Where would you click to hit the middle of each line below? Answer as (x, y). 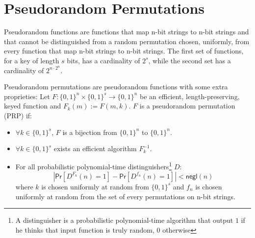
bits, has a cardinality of (103, 60)
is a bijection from (90, 132)
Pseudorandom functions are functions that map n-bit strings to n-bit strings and (127, 32)
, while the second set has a (190, 60)
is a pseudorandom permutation (187, 106)
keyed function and (33, 106)
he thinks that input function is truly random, (85, 229)
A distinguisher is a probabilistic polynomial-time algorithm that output (124, 220)
